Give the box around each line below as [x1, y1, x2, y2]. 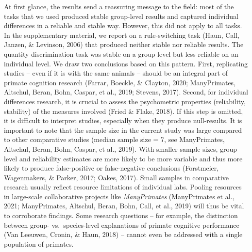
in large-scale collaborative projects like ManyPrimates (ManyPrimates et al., [4, 191, 235, 201]
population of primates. [4, 238, 74, 249]
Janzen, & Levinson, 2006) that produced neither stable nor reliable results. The [4, 39, 244, 49]
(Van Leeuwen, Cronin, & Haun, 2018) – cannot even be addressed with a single [4, 229, 243, 239]
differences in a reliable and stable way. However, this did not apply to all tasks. [4, 20, 242, 31]
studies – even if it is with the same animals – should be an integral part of [4, 68, 228, 78]
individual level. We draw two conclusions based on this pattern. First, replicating [4, 58, 248, 68]
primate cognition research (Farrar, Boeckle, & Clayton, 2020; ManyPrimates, [4, 77, 236, 87]
